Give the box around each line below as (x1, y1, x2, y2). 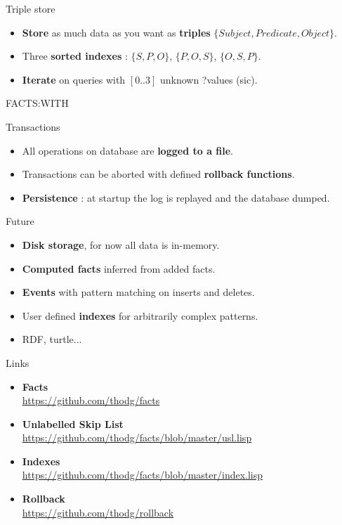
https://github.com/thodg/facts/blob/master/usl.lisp (22, 430, 252, 445)
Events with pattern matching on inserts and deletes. (22, 285, 255, 299)
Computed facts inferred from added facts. (22, 261, 216, 276)
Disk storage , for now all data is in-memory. (22, 237, 220, 252)
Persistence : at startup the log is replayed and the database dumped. (22, 190, 330, 205)
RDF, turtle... (22, 332, 82, 346)
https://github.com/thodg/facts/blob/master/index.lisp (22, 467, 263, 482)
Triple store (6, 1, 55, 15)
